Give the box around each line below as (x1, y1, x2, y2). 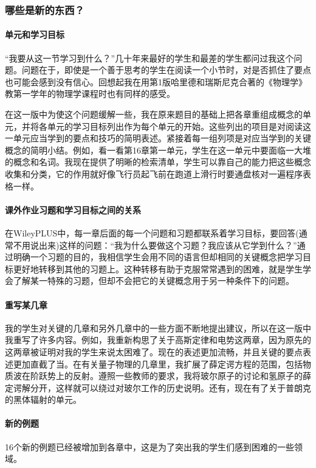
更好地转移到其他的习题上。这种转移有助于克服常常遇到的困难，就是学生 (13, 262, 303, 275)
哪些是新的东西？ (5, 2, 84, 17)
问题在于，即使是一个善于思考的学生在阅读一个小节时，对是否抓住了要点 (21, 63, 311, 76)
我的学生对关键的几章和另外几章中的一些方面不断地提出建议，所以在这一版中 (5, 321, 311, 334)
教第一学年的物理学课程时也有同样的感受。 (5, 87, 175, 100)
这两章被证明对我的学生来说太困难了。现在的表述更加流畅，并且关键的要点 (5, 345, 303, 358)
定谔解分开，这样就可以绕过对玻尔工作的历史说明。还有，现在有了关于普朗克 (5, 381, 311, 394)
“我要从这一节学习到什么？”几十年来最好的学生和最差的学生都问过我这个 (5, 51, 294, 64)
